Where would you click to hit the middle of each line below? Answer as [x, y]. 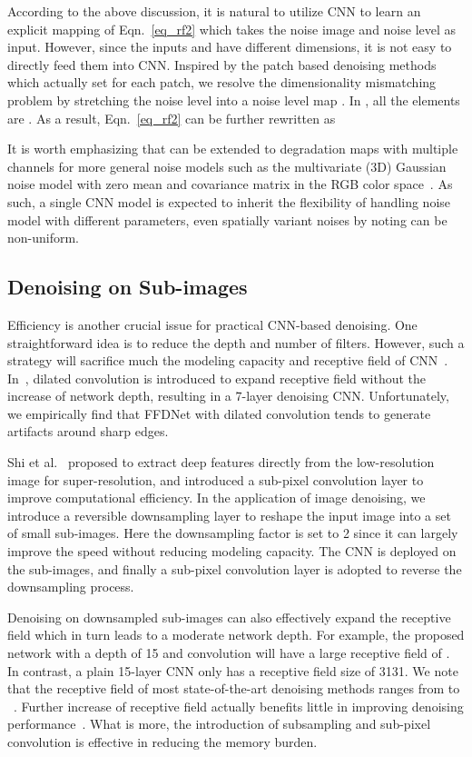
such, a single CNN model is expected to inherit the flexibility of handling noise [229, 201]
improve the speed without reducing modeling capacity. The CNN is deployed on [232, 551]
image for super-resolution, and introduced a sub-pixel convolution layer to [216, 479]
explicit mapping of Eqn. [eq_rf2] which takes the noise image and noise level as [232, 29]
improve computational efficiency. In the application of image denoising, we [216, 498]
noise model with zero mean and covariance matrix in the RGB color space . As [230, 184]
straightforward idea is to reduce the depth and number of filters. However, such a [236, 342]
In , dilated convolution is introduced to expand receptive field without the [217, 378]
